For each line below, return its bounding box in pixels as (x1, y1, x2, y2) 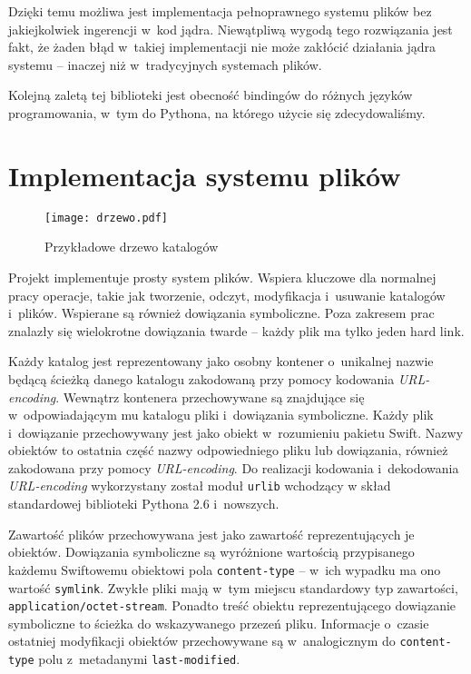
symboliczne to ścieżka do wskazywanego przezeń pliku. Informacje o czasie (8, 613, 429, 632)
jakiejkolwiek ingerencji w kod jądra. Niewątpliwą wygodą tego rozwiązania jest (8, 19, 453, 38)
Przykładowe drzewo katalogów (44, 237, 219, 256)
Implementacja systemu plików (8, 156, 401, 193)
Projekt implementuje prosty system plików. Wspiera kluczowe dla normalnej (8, 267, 437, 286)
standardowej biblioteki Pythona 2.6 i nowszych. (8, 494, 280, 513)
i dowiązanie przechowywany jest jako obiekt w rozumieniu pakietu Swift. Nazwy (8, 422, 464, 441)
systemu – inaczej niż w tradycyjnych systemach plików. (8, 55, 322, 74)
